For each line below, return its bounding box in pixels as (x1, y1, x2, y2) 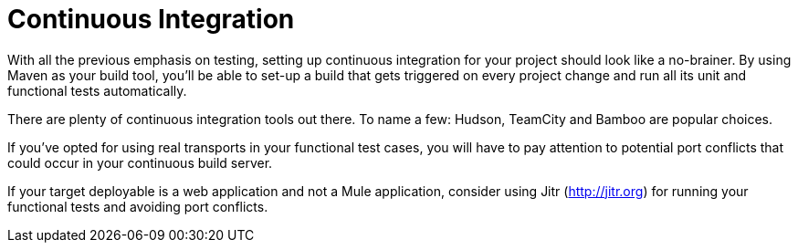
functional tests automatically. (7, 82, 187, 99)
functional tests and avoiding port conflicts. (7, 198, 268, 214)
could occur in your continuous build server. (7, 154, 273, 171)
